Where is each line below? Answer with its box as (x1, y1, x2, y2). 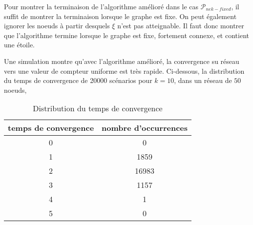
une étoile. (4, 40, 35, 50)
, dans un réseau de (174, 75, 232, 85)
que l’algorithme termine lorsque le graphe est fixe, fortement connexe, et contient (4, 30, 249, 40)
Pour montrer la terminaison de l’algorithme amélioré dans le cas (4, 1, 199, 11)
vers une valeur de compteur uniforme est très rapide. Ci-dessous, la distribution (4, 65, 245, 76)
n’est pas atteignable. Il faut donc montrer (117, 20, 244, 31)
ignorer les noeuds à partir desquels (4, 20, 110, 31)
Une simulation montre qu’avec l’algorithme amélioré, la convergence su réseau (4, 56, 239, 66)
